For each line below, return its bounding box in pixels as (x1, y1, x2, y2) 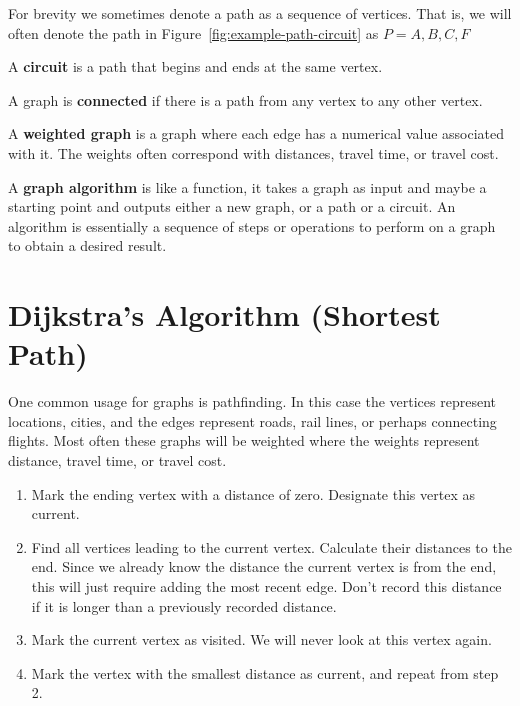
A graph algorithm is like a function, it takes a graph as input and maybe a (8, 176, 487, 197)
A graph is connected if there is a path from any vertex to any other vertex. (8, 89, 483, 110)
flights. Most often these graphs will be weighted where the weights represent (8, 430, 480, 451)
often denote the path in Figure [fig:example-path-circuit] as (8, 22, 379, 43)
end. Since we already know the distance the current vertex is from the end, (31, 556, 497, 577)
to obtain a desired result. (8, 235, 167, 256)
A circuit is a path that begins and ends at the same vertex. (8, 56, 383, 77)
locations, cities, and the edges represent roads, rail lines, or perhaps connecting (8, 410, 497, 431)
